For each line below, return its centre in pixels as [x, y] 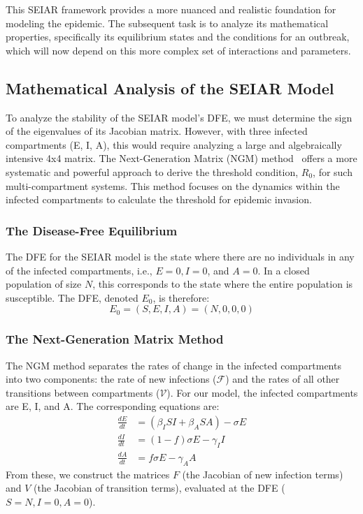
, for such [333, 171]
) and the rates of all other [283, 379]
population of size [44, 284]
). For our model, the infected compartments [262, 392]
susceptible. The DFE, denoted [72, 297]
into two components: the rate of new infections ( [111, 379]
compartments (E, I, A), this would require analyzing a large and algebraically [174, 144]
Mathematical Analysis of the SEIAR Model [170, 88]
